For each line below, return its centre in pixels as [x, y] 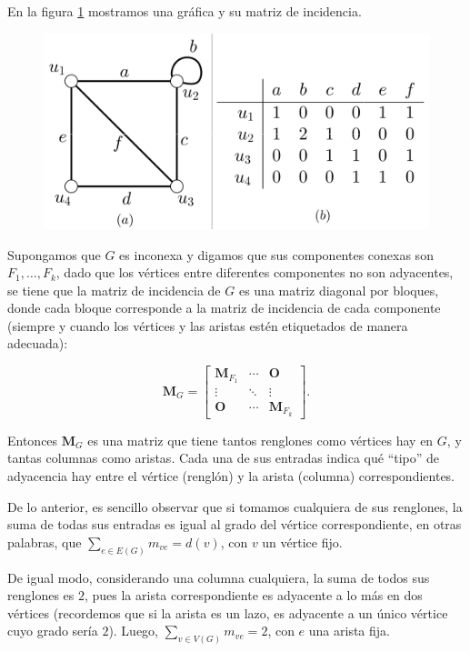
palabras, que [45, 542]
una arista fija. [349, 631]
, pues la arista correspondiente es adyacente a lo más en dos [253, 595]
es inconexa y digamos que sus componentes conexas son [276, 254]
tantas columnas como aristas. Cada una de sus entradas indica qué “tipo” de [224, 458]
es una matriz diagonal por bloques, [339, 290]
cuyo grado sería [53, 631]
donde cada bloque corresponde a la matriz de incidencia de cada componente [224, 308]
